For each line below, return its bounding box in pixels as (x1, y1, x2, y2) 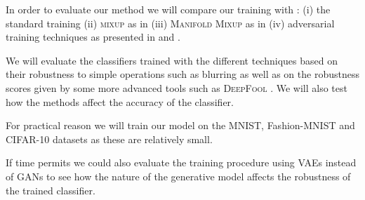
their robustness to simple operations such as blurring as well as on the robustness (6, 67, 359, 81)
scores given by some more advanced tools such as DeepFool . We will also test (6, 80, 347, 95)
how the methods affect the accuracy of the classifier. (6, 94, 234, 109)
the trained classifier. (6, 182, 95, 197)
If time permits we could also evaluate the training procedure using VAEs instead (6, 155, 357, 170)
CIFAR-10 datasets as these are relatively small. (6, 131, 213, 146)
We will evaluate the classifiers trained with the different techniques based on (6, 53, 338, 67)
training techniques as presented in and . (6, 29, 180, 44)
